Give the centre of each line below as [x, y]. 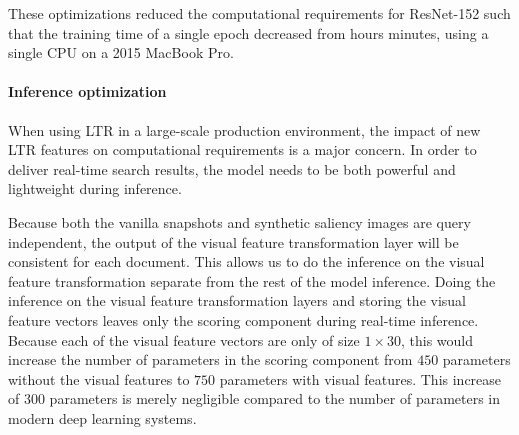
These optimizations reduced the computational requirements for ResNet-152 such [259, 13]
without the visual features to [99, 378]
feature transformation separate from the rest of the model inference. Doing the [252, 280]
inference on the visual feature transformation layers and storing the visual [237, 300]
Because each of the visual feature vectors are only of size [184, 339]
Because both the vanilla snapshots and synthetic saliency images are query [239, 221]
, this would [436, 339]
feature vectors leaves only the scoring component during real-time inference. [243, 319]
